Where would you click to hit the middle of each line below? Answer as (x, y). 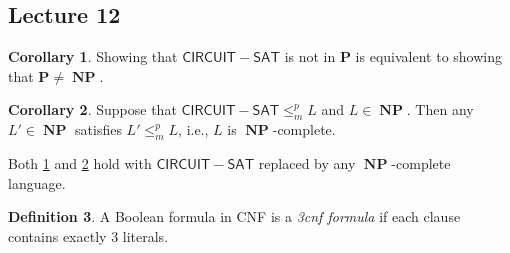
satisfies (98, 129)
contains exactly (57, 235)
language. (37, 182)
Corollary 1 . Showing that (93, 56)
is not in (310, 56)
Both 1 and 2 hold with (80, 162)
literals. (145, 235)
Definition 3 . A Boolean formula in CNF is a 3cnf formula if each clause (234, 216)
